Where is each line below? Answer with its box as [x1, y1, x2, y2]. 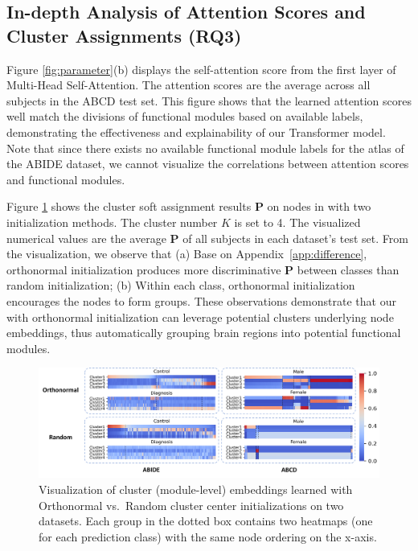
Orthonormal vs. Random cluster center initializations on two [39, 496, 344, 513]
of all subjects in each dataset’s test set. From [182, 229, 408, 246]
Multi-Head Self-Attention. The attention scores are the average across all [6, 76, 371, 93]
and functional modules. [6, 171, 125, 187]
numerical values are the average [6, 229, 166, 246]
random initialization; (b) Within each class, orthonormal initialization [6, 277, 355, 294]
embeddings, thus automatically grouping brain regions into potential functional [6, 324, 401, 341]
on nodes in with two [267, 198, 371, 215]
